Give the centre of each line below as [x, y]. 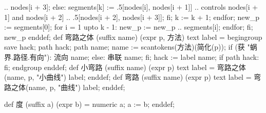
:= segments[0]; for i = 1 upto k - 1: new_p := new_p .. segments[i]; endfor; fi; [129, 27]
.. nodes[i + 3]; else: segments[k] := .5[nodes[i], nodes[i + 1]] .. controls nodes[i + [131, 7]
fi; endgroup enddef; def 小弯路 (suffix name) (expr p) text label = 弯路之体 [125, 67]
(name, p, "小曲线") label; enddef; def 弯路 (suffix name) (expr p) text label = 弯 [133, 77]
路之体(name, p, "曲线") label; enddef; [65, 87]
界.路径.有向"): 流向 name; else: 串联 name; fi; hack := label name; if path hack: [132, 56]
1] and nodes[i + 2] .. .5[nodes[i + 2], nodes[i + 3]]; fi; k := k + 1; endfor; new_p [132, 17]
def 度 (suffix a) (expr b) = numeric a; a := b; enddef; [89, 104]
